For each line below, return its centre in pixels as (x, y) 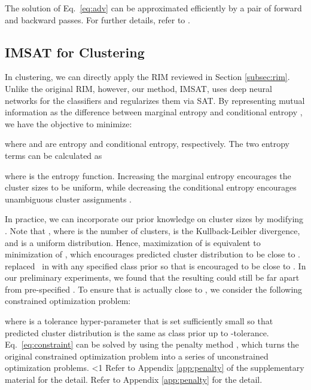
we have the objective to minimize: (68, 123)
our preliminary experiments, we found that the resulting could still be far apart (152, 277)
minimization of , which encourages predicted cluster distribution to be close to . (153, 254)
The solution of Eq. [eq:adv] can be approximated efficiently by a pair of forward (153, 8)
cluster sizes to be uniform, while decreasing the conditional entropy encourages (151, 187)
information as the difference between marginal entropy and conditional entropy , (154, 112)
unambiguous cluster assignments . (68, 199)
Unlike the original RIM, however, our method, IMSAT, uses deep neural (138, 88)
